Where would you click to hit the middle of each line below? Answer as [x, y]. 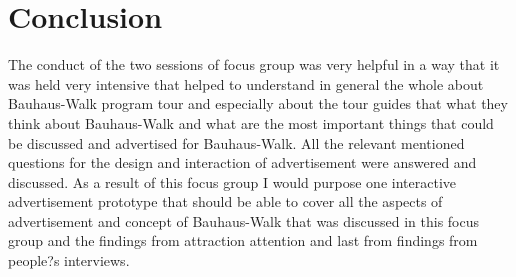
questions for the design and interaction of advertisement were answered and [242, 162]
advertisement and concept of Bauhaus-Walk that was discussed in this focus [244, 220]
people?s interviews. [69, 260]
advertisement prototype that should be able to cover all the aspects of [225, 201]
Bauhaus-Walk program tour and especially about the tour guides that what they [258, 103]
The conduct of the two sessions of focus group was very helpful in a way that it [254, 64]
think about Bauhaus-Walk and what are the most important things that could [251, 122]
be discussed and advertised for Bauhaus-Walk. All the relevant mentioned [236, 142]
